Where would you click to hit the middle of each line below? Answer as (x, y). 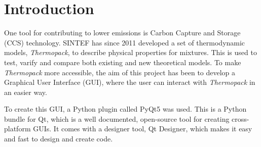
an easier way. (26, 92)
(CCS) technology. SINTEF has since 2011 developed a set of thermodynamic (125, 42)
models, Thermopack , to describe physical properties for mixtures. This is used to (130, 52)
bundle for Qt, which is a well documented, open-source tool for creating (117, 118)
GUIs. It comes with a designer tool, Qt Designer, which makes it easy (143, 129)
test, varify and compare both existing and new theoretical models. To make (123, 62)
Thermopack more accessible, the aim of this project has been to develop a (120, 72)
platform (17, 129)
